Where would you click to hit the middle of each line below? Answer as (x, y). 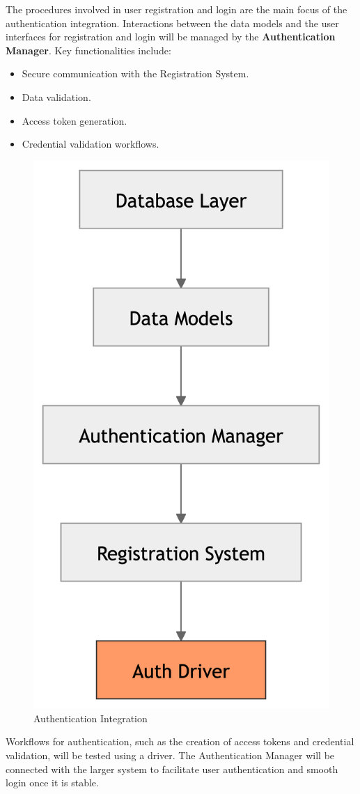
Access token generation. (75, 120)
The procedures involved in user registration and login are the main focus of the (177, 9)
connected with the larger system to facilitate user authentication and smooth (172, 769)
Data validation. (56, 96)
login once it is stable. (52, 783)
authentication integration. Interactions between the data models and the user (172, 23)
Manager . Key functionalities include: (88, 50)
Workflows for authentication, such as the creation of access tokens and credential (180, 741)
